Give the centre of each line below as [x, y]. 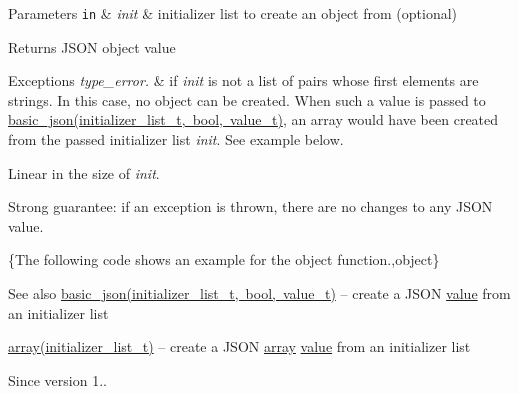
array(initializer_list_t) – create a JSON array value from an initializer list [239, 346]
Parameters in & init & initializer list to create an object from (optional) [233, 13]
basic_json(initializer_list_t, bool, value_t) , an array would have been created [253, 119]
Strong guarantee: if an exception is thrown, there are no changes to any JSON [250, 206]
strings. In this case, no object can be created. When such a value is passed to [247, 99]
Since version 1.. [57, 379]
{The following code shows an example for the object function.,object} [224, 259]
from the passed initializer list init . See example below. [176, 139]
